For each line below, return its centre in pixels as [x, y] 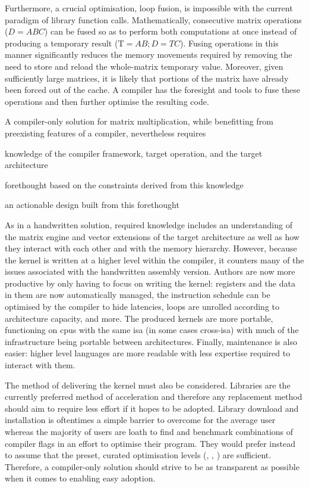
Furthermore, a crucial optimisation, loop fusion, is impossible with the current [149, 8]
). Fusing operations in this [229, 43]
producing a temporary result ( [62, 43]
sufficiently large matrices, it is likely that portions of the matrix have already [147, 78]
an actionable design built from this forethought [92, 205]
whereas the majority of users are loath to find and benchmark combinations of [149, 431]
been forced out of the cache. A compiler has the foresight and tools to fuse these [153, 90]
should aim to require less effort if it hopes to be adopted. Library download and [152, 408]
